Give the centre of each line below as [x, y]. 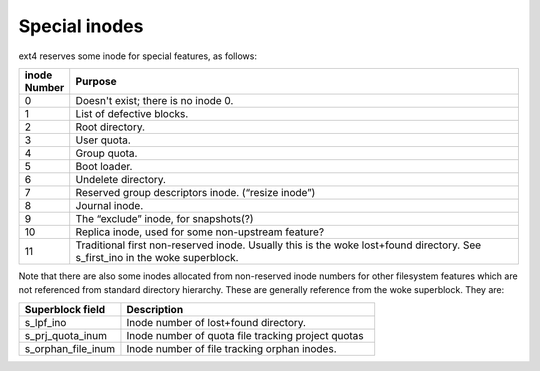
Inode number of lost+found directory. [216, 322]
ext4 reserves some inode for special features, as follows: [137, 56]
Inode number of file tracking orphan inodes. [231, 348]
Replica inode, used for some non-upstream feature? [200, 232]
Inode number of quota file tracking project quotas [245, 335]
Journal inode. [109, 205]
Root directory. [110, 127]
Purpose [96, 81]
